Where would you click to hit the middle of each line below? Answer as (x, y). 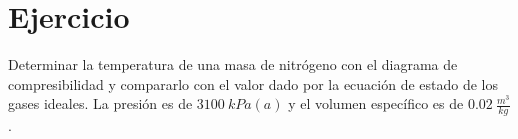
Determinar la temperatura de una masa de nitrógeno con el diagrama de (233, 64)
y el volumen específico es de (376, 103)
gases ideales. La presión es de (100, 103)
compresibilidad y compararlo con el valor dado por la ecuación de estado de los (253, 83)
